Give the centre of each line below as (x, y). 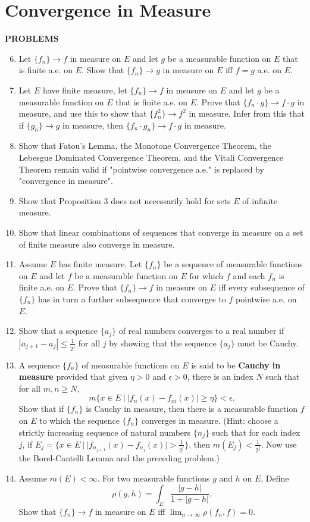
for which (206, 275)
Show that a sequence (58, 331)
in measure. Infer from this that (247, 113)
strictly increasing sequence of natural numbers (105, 432)
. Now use (279, 444)
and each (249, 275)
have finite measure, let (85, 90)
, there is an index (220, 376)
